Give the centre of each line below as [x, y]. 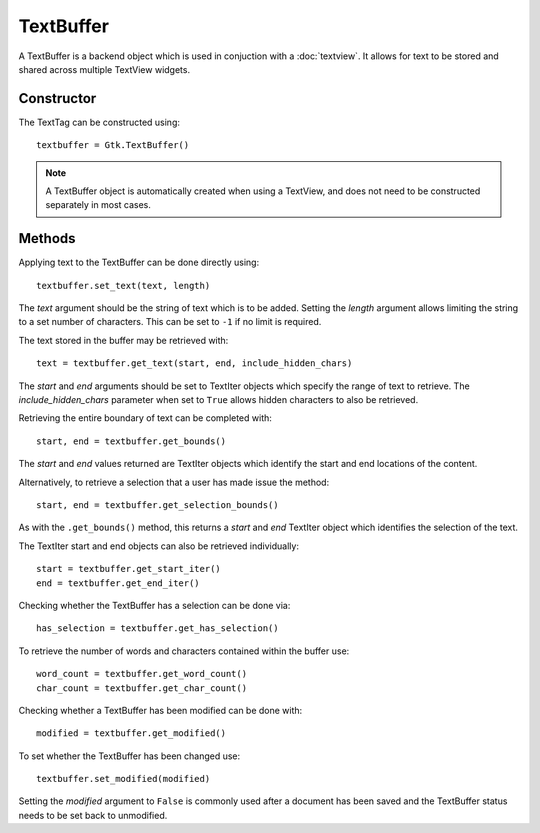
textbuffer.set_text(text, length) [123, 285]
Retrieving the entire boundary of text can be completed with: [145, 418]
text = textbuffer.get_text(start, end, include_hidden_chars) [194, 363]
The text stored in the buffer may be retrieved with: [123, 340]
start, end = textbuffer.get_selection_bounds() [157, 505]
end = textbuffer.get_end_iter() [118, 583]
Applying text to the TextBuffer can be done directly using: [139, 262]
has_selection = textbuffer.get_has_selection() [157, 628]
